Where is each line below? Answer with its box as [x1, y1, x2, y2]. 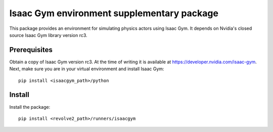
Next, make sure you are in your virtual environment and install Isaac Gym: [9, 66, 164, 72]
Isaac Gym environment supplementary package [9, 8, 218, 19]
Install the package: [9, 104, 51, 110]
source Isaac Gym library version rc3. [9, 32, 88, 38]
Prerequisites [9, 46, 53, 54]
